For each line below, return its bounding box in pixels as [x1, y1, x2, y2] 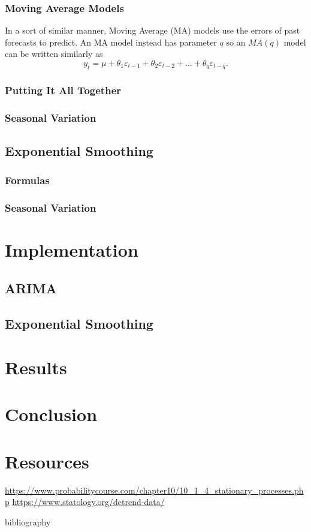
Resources [5, 449, 89, 473]
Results [5, 355, 67, 380]
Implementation [5, 238, 138, 262]
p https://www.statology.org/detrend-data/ [5, 495, 165, 508]
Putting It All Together [5, 82, 122, 97]
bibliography [5, 515, 51, 528]
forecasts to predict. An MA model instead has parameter [5, 35, 217, 48]
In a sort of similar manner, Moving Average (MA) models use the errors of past [5, 24, 300, 37]
